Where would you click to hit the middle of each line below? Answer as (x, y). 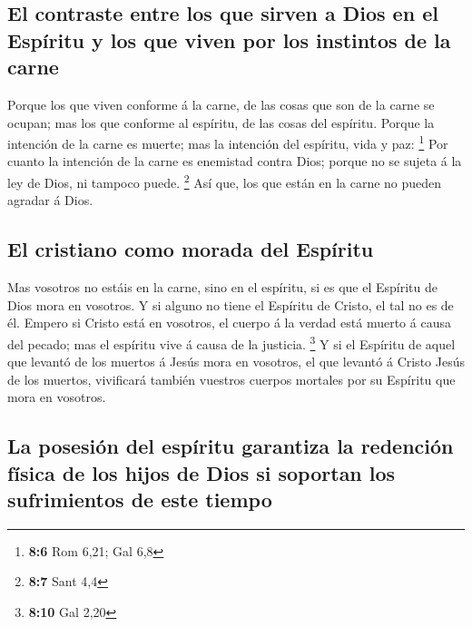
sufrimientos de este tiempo (140, 500)
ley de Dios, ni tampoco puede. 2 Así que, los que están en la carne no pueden (225, 181)
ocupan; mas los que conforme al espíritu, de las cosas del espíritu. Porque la (221, 122)
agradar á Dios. (50, 200)
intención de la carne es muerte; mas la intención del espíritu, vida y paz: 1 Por (228, 142)
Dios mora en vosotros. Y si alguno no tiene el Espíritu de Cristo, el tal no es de (231, 304)
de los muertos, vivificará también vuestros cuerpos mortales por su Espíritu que (231, 379)
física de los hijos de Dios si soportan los (202, 472)
